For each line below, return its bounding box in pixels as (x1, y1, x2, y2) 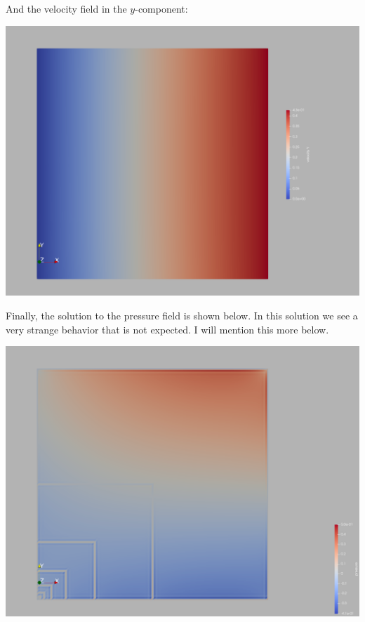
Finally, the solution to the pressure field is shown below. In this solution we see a (6, 308, 358, 323)
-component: (135, 1, 188, 15)
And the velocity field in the (6, 1, 127, 15)
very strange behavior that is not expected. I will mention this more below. (6, 322, 329, 336)
